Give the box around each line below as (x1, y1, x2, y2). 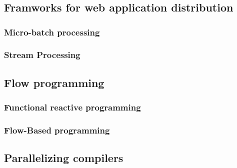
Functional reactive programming (4, 100, 141, 113)
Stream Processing (4, 48, 80, 61)
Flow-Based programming (4, 123, 110, 136)
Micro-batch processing (4, 25, 100, 38)
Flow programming (4, 74, 104, 90)
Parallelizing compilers (4, 150, 123, 165)
